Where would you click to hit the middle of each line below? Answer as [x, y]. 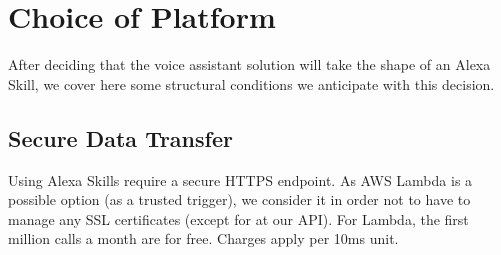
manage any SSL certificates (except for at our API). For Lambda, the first [238, 218]
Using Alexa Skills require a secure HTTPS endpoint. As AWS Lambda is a [240, 179]
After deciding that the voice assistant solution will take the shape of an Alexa [249, 64]
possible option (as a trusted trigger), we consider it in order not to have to [239, 199]
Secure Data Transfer [120, 137]
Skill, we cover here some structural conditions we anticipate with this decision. [251, 83]
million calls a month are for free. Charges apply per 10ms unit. [203, 238]
